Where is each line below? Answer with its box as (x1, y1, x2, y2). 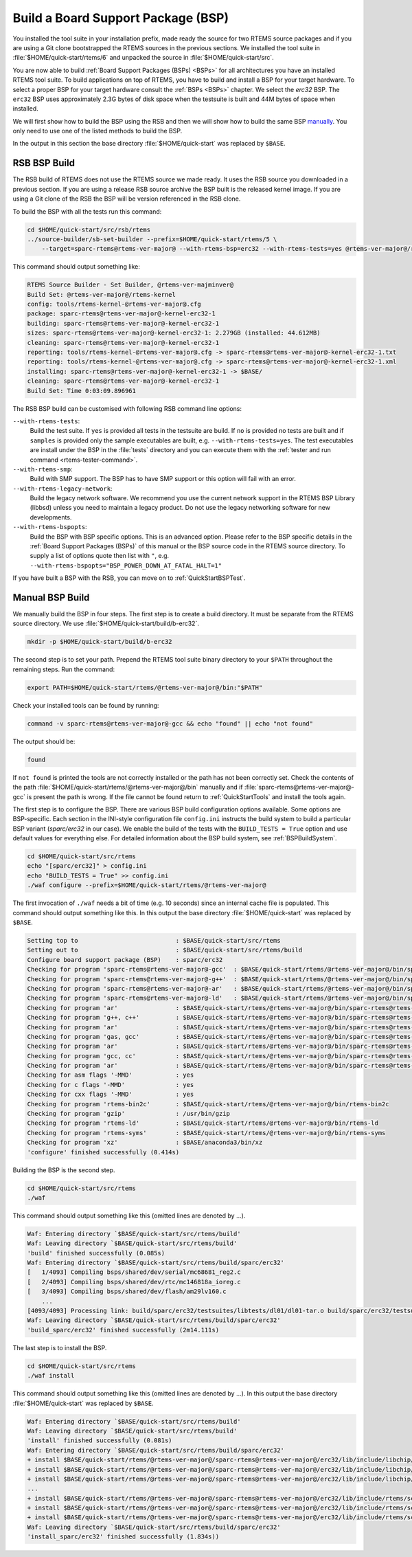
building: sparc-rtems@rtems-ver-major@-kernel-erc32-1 (27, 320, 220, 327)
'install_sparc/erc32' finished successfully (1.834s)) (27, 1533, 220, 1541)
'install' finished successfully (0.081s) (27, 1437, 172, 1444)
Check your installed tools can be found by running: (12, 701, 159, 709)
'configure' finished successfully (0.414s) (27, 1148, 180, 1156)
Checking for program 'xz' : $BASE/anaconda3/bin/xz (27, 1139, 263, 1147)
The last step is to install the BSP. (12, 1343, 107, 1352)
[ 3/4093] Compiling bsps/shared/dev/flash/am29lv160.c (27, 1288, 227, 1295)
